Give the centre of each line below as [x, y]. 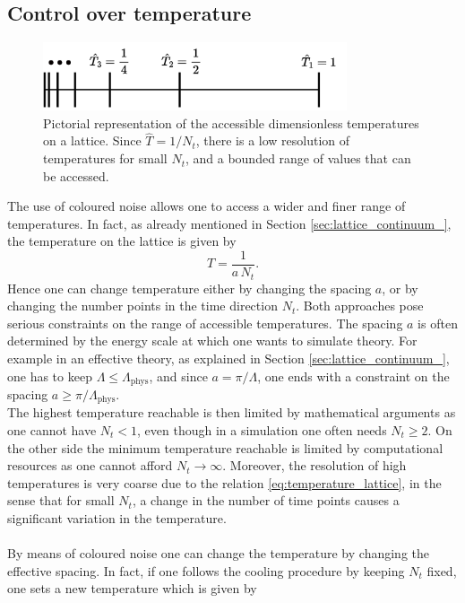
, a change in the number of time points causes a [266, 500]
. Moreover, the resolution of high [314, 465]
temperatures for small [105, 158]
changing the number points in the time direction [142, 306]
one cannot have [52, 430]
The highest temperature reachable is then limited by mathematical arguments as [232, 412]
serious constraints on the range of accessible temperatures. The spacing [205, 323]
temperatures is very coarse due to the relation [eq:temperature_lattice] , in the [224, 482]
